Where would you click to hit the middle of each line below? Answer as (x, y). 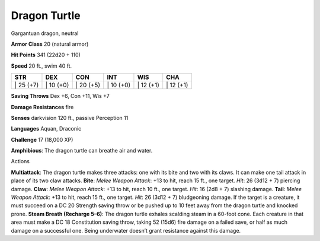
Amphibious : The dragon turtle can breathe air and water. (82, 151)
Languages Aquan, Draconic (46, 129)
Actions (20, 161)
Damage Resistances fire (42, 107)
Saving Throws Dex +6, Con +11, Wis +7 (60, 96)
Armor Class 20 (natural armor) (50, 44)
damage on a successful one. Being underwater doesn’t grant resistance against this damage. (126, 230)
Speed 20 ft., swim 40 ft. (41, 66)
